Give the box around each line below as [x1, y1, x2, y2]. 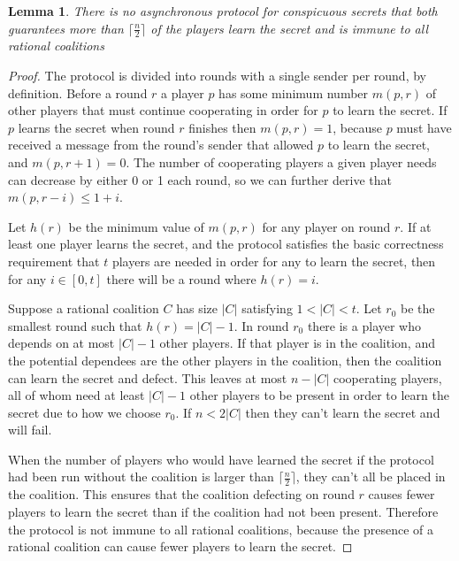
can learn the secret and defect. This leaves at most [8, 368, 287, 387]
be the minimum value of [68, 217, 204, 235]
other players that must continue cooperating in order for [8, 101, 318, 119]
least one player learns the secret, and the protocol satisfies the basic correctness [8, 234, 444, 253]
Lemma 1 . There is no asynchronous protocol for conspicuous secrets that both [8, 2, 438, 19]
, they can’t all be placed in [295, 467, 446, 486]
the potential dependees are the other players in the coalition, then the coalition [8, 350, 442, 369]
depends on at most [8, 334, 115, 352]
